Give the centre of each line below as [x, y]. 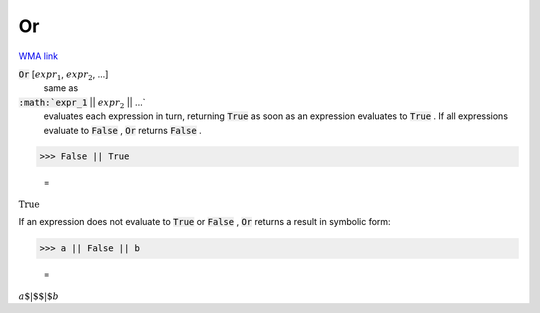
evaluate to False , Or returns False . [122, 130]
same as [61, 88]
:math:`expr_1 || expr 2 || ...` [82, 103]
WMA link [38, 56]
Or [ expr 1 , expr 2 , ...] [63, 75]
